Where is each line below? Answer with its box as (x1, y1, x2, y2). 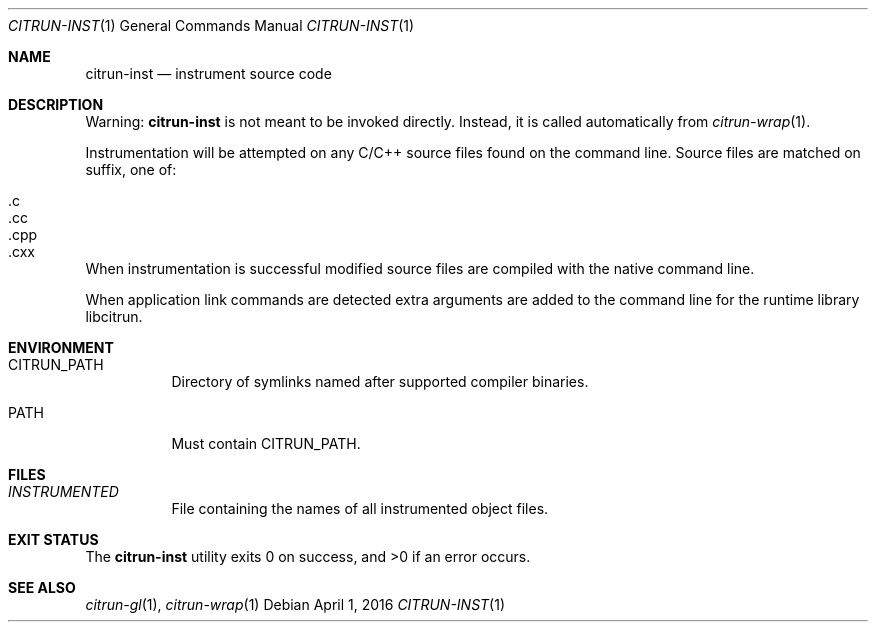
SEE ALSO (8, 579, 76, 596)
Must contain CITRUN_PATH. (171, 435, 361, 452)
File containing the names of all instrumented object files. (171, 500, 549, 517)
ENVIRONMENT (8, 339, 114, 356)
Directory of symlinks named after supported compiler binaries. (171, 373, 589, 390)
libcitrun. (85, 308, 143, 325)
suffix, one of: (85, 161, 177, 178)
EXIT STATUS (8, 531, 99, 548)
